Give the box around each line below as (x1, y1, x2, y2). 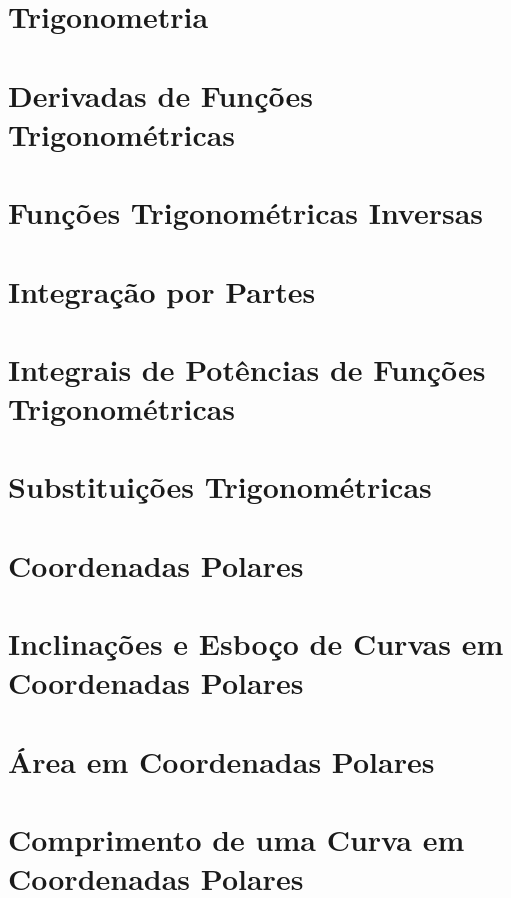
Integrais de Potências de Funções (8, 348, 486, 389)
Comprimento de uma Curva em (8, 819, 465, 860)
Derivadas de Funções (8, 74, 314, 115)
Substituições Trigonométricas (8, 466, 432, 507)
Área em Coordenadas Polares (8, 740, 435, 781)
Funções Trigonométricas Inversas (8, 192, 484, 233)
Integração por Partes (8, 270, 316, 311)
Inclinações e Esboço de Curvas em (8, 623, 504, 664)
